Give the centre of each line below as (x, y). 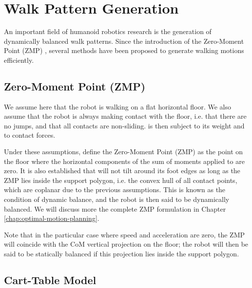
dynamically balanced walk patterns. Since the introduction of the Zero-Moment (124, 41)
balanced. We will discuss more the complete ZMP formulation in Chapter (115, 208)
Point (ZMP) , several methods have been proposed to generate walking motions (124, 50)
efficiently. (19, 60)
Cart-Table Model (50, 280)
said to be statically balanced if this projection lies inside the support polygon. (122, 254)
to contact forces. (30, 135)
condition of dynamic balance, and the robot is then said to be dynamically (117, 199)
